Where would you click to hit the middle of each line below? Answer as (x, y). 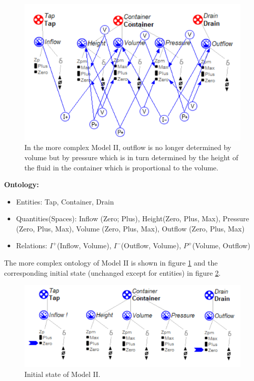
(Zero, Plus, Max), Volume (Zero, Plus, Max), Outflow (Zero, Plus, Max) (130, 228)
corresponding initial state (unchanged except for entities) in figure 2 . (112, 272)
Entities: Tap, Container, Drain (65, 201)
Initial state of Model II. (63, 374)
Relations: (32, 245)
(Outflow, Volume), (151, 245)
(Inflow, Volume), (84, 245)
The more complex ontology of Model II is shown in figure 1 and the (111, 263)
